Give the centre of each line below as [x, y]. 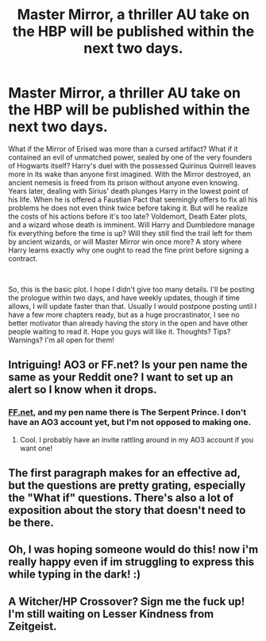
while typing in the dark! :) [75, 575]
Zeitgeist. [33, 626]
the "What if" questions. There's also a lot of [121, 498]
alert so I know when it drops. [83, 390]
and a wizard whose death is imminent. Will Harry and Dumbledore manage [132, 225]
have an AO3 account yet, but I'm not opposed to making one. [130, 423]
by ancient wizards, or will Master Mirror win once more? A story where [125, 241]
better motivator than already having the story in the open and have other [128, 322]
